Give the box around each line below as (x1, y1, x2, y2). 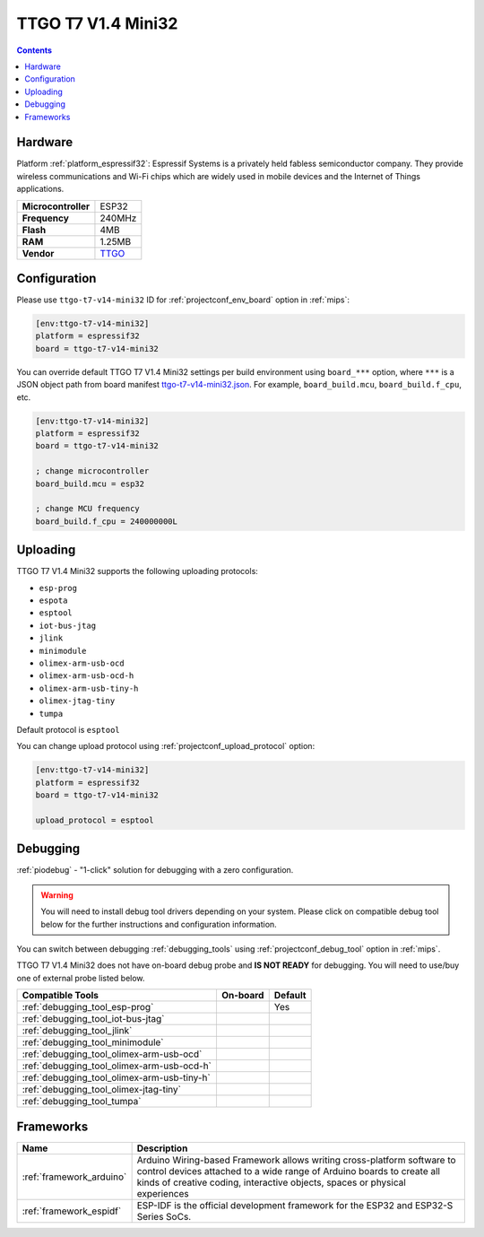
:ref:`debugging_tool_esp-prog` (22, 1001, 154, 1014)
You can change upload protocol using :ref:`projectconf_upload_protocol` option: (16, 741, 315, 752)
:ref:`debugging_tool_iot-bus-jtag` (22, 1013, 165, 1025)
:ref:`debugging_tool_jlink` (22, 1024, 133, 1037)
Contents (16, 45, 53, 56)
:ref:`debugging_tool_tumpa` (22, 1095, 142, 1108)
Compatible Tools (22, 989, 99, 1002)
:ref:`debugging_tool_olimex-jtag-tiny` (22, 1084, 181, 1096)
